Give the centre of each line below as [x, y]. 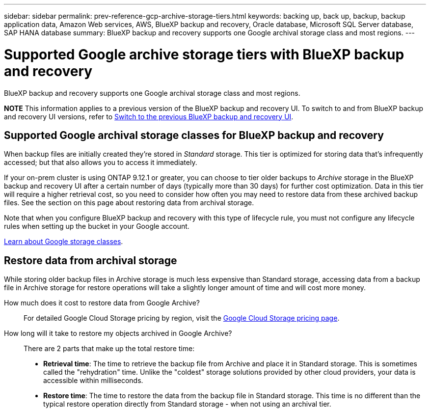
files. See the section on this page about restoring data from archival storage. [129, 203]
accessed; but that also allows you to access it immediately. [101, 163]
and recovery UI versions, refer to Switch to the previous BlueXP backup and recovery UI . [149, 116]
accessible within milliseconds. [93, 381]
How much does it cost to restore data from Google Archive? [102, 303]
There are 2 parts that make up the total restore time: [109, 349]
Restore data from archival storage [91, 260]
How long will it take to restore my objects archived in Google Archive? [118, 333]
